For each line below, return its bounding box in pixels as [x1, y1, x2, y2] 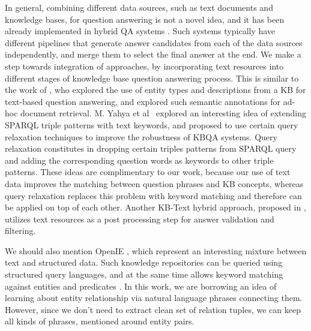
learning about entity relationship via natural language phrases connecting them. [5, 291, 303, 304]
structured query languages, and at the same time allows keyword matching [5, 268, 283, 281]
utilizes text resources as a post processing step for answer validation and [5, 212, 274, 225]
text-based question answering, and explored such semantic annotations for [5, 95, 281, 107]
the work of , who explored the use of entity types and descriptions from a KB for [5, 83, 306, 96]
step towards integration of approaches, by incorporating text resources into [5, 59, 284, 72]
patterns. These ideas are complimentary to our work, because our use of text [5, 165, 291, 178]
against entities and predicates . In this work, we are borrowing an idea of [5, 279, 277, 292]
